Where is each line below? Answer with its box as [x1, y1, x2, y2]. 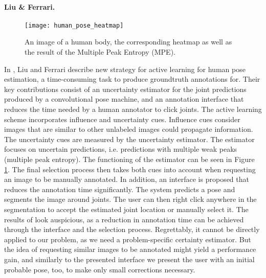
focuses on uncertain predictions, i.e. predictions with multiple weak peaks [4, 144, 237, 154]
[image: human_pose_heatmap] [25, 21, 124, 29]
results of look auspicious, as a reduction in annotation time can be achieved [4, 214, 244, 224]
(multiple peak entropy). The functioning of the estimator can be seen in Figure [4, 153, 255, 164]
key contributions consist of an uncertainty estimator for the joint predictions [4, 83, 247, 94]
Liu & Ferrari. [4, 1, 55, 12]
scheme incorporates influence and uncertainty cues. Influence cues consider [4, 113, 240, 124]
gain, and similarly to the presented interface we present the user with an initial [4, 253, 255, 264]
